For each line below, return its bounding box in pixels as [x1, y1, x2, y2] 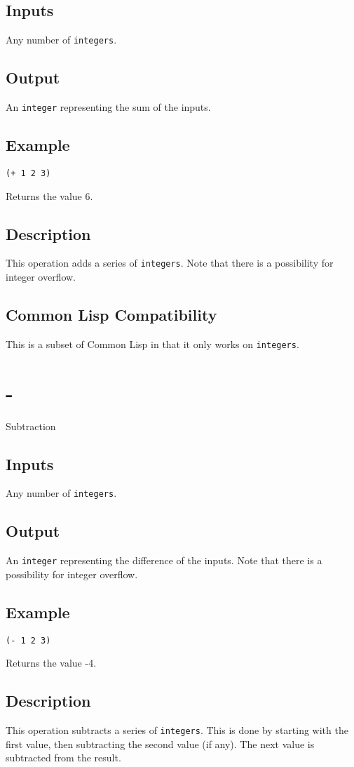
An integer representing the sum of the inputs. [6, 100, 211, 114]
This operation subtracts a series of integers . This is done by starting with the [6, 723, 348, 738]
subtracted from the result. [6, 750, 121, 765]
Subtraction [6, 418, 56, 433]
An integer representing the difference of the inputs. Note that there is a [6, 553, 322, 568]
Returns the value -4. [6, 655, 97, 670]
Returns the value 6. [6, 188, 93, 203]
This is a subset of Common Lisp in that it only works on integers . [6, 336, 299, 351]
